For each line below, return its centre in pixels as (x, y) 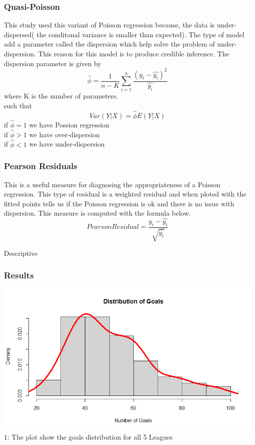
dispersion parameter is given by (53, 63)
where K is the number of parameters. (61, 96)
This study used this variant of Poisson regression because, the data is (109, 25)
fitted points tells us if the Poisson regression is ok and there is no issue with (119, 203)
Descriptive (21, 253)
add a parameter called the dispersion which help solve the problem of (110, 44)
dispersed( (19, 34)
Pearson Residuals (41, 166)
